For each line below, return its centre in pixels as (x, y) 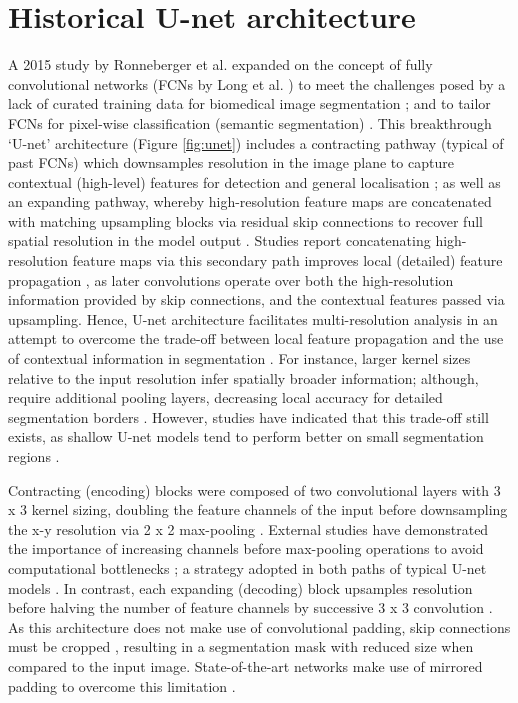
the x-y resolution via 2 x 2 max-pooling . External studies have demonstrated (248, 528)
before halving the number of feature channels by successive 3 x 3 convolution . (250, 607)
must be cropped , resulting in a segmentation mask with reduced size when (241, 646)
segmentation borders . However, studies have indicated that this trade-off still (248, 416)
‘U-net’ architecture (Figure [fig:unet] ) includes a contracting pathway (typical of (256, 142)
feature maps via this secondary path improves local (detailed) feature (287, 260)
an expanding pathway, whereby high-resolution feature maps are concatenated (250, 201)
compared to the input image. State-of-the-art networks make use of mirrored (245, 665)
